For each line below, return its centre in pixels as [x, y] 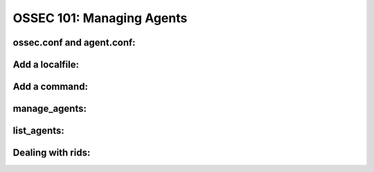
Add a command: [50, 87]
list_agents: [39, 131]
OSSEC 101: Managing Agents [100, 18]
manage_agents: [50, 109]
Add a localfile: [46, 65]
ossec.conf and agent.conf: [74, 42]
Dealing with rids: [52, 153]
